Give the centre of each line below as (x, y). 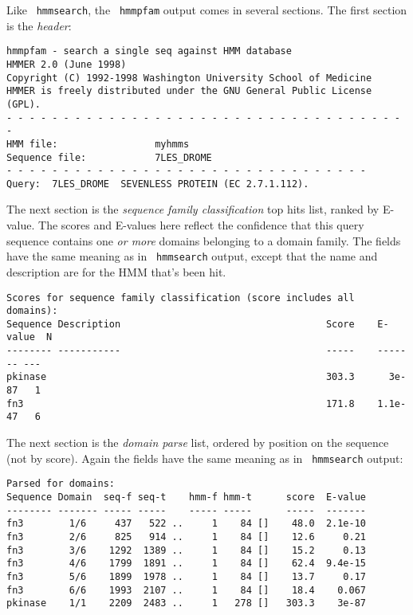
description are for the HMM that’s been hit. (116, 271)
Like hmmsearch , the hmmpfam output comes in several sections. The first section (207, 10)
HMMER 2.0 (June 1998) (67, 64)
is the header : (39, 25)
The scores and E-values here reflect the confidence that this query (201, 225)
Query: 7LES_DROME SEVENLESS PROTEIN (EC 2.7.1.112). (158, 184)
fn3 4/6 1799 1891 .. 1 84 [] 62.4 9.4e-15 (187, 564)
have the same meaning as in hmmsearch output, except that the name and (192, 256)
